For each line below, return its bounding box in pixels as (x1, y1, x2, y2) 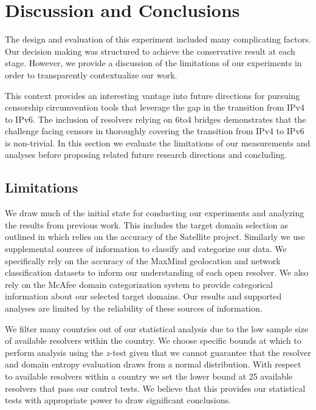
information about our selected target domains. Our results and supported (5, 290, 282, 302)
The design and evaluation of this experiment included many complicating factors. (5, 33, 311, 46)
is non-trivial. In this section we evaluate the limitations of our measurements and (5, 136, 311, 149)
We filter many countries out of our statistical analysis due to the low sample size (5, 322, 309, 335)
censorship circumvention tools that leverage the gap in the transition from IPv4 (5, 101, 305, 114)
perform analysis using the (5, 346, 103, 358)
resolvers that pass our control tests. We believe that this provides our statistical (5, 381, 306, 394)
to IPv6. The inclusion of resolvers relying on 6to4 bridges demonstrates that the (5, 112, 306, 125)
